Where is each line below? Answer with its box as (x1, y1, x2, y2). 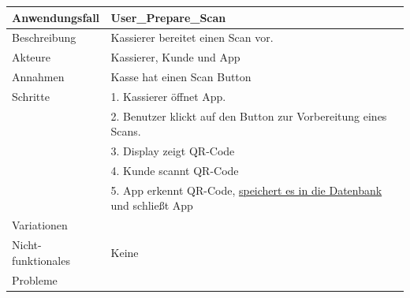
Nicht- (12, 237, 42, 253)
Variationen (12, 217, 68, 233)
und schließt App (110, 197, 193, 214)
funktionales (12, 251, 70, 268)
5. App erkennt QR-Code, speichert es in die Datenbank (110, 181, 382, 198)
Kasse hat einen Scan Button (110, 69, 252, 85)
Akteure (12, 49, 51, 65)
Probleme (12, 271, 58, 288)
